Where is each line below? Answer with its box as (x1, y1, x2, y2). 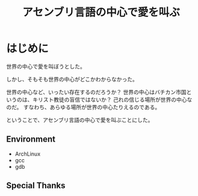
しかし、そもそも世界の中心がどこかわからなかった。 (6, 75, 138, 83)
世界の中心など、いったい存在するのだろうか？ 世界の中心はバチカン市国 (6, 88, 187, 95)
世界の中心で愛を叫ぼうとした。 (6, 63, 85, 70)
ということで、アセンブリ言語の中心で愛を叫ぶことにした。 (6, 116, 153, 124)
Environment (6, 134, 56, 145)
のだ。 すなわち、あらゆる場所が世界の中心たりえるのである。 (6, 103, 161, 110)
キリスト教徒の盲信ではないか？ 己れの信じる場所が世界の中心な (32, 96, 193, 103)
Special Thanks (6, 180, 66, 191)
